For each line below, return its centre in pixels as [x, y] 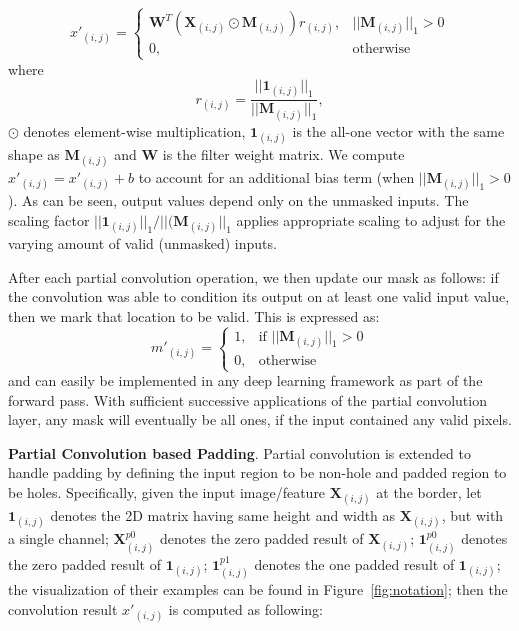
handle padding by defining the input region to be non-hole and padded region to [257, 472]
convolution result [63, 608]
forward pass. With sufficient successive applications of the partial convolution [247, 399]
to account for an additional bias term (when [276, 176]
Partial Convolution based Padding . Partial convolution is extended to [239, 452]
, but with [472, 515]
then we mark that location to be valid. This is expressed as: [194, 315]
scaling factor [49, 219]
